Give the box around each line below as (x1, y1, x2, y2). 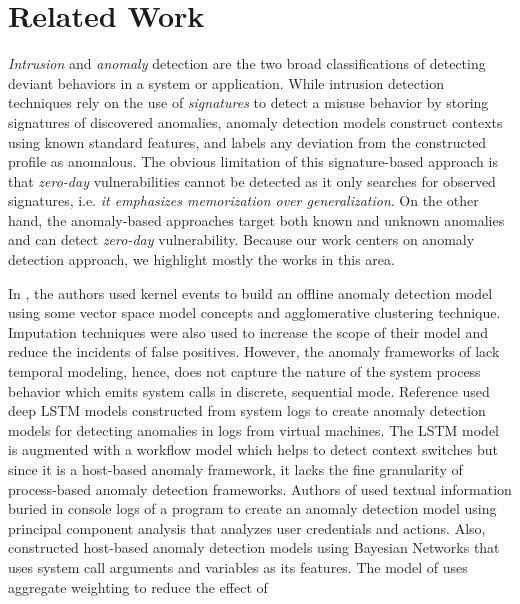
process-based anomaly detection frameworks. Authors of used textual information (8, 478, 512, 499)
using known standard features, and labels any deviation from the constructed (8, 131, 487, 152)
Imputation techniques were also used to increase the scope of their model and (8, 321, 488, 342)
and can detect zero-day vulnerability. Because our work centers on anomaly (8, 229, 475, 250)
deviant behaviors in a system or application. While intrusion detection (8, 72, 445, 93)
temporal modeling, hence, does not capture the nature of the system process (8, 361, 481, 382)
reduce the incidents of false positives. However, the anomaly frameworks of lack (8, 341, 500, 362)
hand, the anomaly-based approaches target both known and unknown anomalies (8, 209, 505, 230)
